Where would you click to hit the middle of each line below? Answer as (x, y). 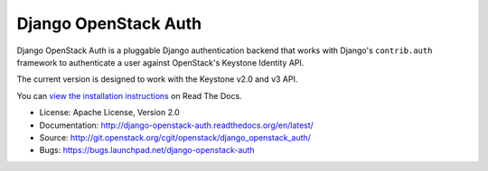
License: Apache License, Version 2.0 (109, 112)
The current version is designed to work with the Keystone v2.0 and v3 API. (157, 79)
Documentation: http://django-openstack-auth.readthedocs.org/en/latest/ (176, 125)
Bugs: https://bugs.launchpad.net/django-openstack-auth (147, 150)
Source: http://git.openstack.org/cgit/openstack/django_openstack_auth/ (175, 137)
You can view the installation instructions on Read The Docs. (130, 95)
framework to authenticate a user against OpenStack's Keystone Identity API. (160, 62)
